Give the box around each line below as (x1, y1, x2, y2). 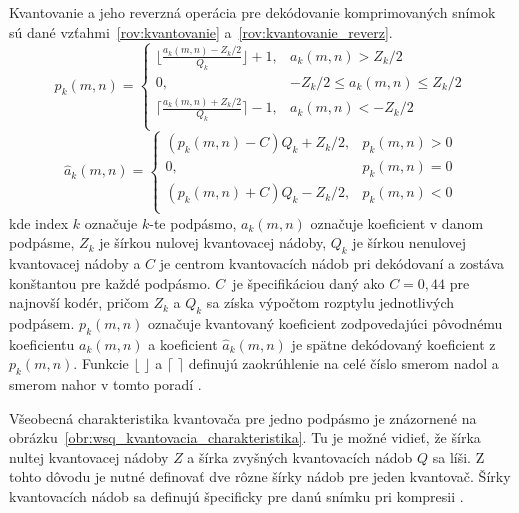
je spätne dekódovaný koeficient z (291, 333, 496, 354)
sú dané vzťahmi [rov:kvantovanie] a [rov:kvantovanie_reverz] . (9, 21, 393, 42)
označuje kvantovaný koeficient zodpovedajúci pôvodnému (148, 312, 503, 333)
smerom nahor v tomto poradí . (9, 374, 202, 395)
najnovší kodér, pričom (9, 292, 149, 313)
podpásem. (9, 312, 75, 333)
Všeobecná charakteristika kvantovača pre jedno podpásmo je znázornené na (9, 407, 477, 428)
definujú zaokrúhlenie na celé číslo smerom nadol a (188, 353, 499, 374)
